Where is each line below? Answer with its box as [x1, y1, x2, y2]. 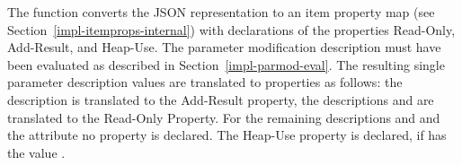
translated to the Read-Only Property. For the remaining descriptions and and [7, 108, 440, 126]
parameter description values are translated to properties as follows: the [7, 73, 403, 91]
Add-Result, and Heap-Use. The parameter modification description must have [7, 38, 441, 56]
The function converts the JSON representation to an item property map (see [7, 3, 435, 21]
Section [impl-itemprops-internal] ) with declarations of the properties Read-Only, [7, 20, 456, 39]
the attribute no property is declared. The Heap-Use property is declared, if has [7, 126, 447, 144]
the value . [7, 143, 66, 161]
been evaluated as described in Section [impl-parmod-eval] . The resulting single [7, 55, 445, 74]
